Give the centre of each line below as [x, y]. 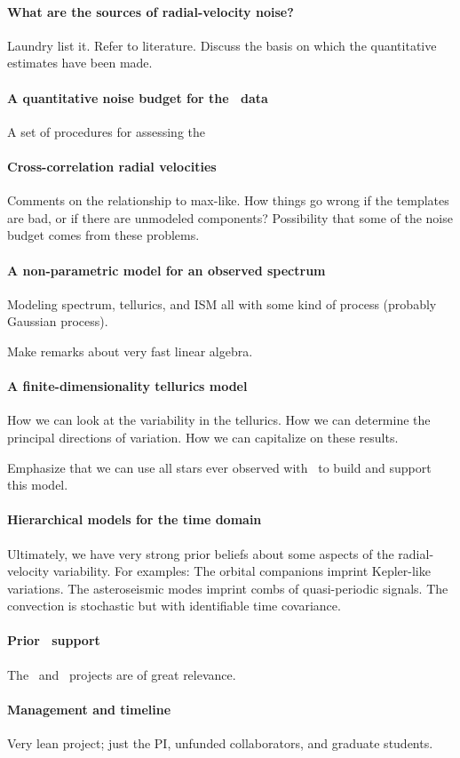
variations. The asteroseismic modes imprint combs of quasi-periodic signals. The [228, 588]
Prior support [54, 640]
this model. [38, 485]
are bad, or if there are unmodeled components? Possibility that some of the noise [230, 217]
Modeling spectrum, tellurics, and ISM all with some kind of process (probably [222, 303]
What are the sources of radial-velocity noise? [151, 11]
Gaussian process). [58, 321]
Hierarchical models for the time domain [135, 519]
